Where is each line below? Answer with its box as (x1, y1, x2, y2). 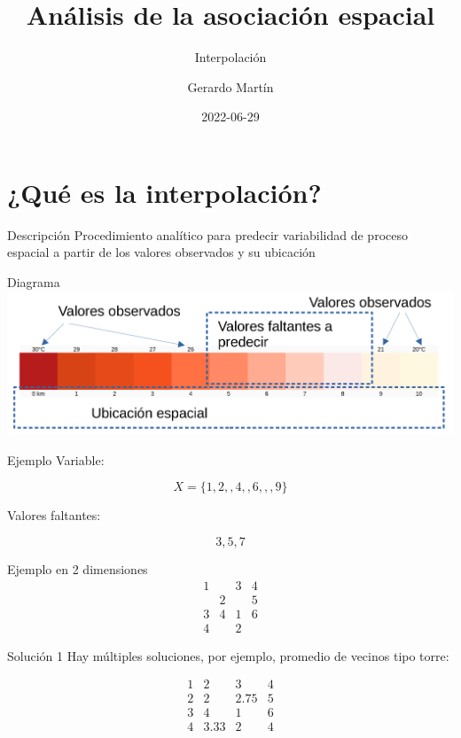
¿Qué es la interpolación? (7, 174, 322, 210)
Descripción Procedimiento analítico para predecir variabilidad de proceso (7, 225, 408, 244)
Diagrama (7, 273, 60, 291)
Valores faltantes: (7, 506, 101, 524)
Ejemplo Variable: (7, 450, 105, 469)
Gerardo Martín (187, 77, 274, 96)
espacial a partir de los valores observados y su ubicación (7, 243, 316, 261)
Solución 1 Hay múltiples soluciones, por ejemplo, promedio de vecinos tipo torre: (7, 646, 449, 664)
